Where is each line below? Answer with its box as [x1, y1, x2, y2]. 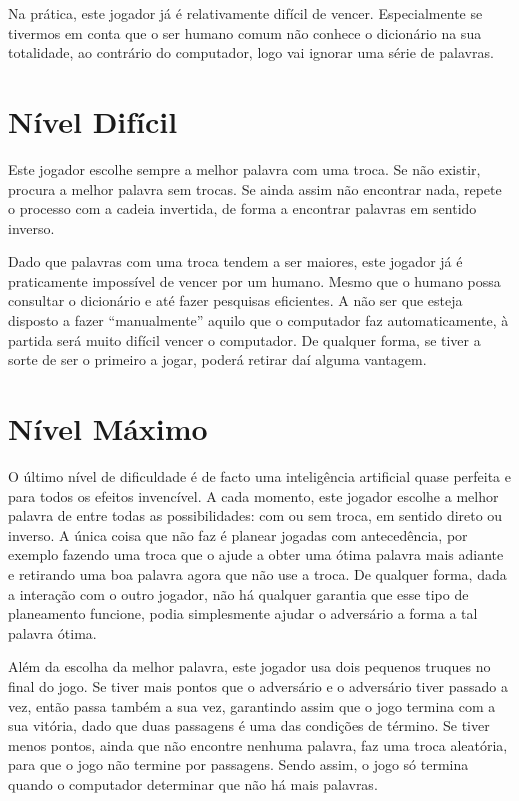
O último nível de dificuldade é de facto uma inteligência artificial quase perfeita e [8, 465, 511, 486]
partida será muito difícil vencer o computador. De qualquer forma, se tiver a [8, 329, 481, 350]
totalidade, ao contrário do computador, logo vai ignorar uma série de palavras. [8, 42, 494, 63]
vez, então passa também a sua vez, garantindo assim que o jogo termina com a [8, 695, 496, 716]
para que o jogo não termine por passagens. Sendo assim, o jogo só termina [8, 754, 469, 775]
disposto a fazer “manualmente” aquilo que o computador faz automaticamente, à [8, 310, 509, 331]
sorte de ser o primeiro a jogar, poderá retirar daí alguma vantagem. [8, 349, 427, 370]
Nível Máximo [8, 408, 208, 449]
